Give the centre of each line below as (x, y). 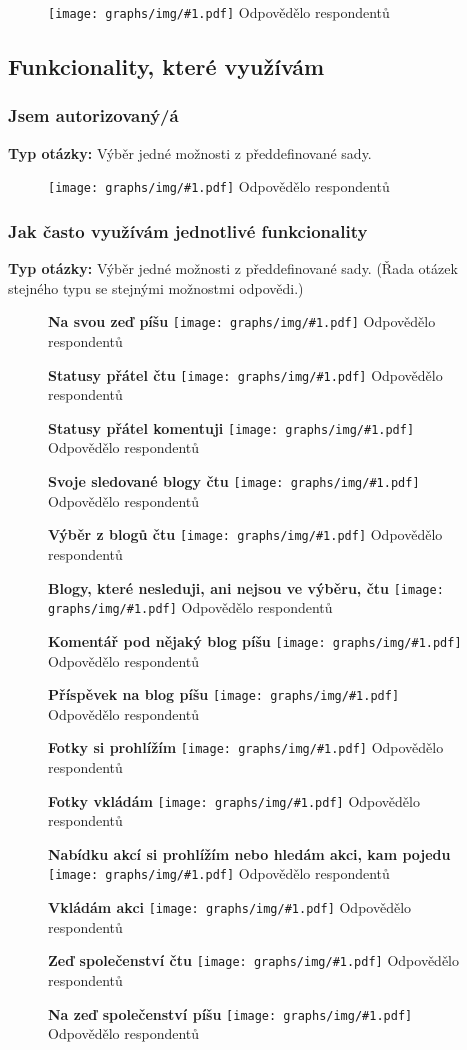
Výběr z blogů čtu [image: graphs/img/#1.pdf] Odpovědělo (245, 534)
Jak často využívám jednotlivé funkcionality (188, 230)
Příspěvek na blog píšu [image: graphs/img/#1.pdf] (224, 694)
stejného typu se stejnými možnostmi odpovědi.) (156, 287)
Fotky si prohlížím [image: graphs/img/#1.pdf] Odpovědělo (246, 747)
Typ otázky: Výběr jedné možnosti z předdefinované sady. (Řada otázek (233, 268)
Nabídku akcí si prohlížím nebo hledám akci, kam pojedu (249, 853)
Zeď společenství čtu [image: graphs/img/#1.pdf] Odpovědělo (253, 960)
